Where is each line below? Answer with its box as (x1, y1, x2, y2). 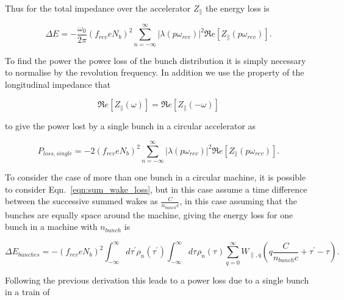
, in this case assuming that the (179, 195, 297, 207)
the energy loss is (205, 2, 270, 14)
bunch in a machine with (5, 220, 98, 233)
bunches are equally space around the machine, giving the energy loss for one (5, 208, 293, 221)
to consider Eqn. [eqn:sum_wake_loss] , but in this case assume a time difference (5, 182, 307, 195)
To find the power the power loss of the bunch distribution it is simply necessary (5, 54, 306, 66)
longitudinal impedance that (5, 77, 111, 90)
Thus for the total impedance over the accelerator (5, 2, 191, 14)
